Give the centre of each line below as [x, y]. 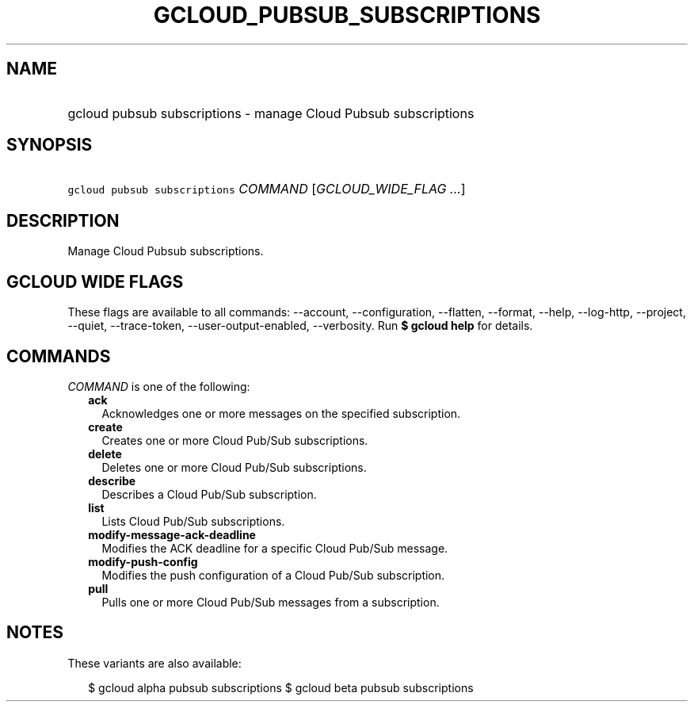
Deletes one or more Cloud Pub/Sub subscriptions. [234, 467]
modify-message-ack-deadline [172, 534]
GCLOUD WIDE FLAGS [95, 281]
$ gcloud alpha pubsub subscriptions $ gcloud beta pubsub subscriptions [281, 687]
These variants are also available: [154, 663]
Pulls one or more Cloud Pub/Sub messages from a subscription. [271, 602]
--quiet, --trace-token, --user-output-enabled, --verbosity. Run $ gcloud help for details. [300, 326]
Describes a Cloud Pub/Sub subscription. [209, 494]
